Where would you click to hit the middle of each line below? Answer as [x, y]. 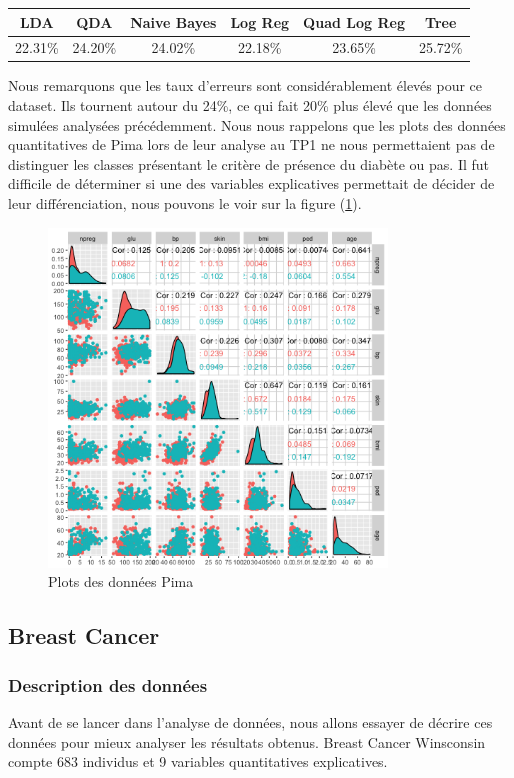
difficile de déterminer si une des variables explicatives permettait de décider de [251, 183]
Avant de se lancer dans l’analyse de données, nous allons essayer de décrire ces [250, 721]
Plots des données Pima [121, 581]
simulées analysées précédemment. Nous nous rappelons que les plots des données [257, 124]
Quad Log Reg [354, 21]
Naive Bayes [173, 21]
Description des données [108, 684]
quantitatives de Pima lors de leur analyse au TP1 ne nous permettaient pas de [251, 144]
